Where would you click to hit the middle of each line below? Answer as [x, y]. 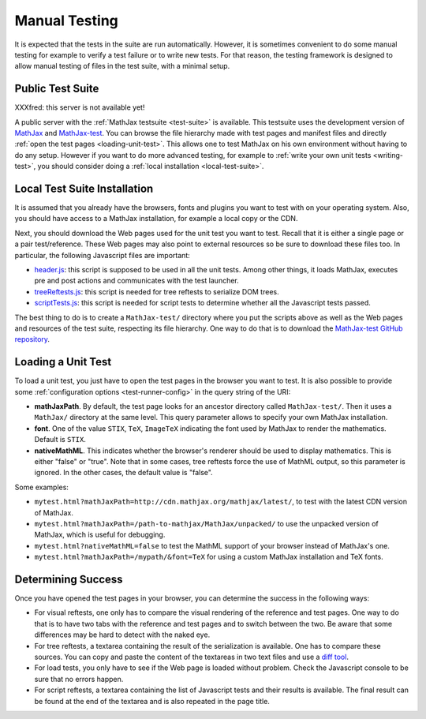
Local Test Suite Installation [84, 189]
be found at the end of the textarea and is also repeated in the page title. [152, 701]
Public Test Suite [57, 89]
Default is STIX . [60, 440]
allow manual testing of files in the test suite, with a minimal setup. [122, 66]
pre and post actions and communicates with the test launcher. [137, 281]
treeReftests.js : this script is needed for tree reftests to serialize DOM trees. [157, 291]
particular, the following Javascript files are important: [103, 255]
